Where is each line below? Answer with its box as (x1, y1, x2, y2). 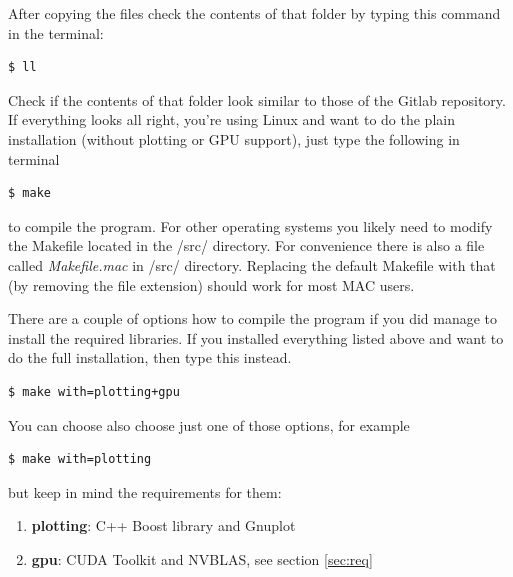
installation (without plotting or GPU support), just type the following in (8, 128, 460, 149)
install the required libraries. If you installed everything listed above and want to (8, 327, 504, 348)
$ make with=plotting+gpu (8, 384, 180, 399)
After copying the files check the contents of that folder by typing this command (8, 3, 501, 23)
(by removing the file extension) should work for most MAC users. (8, 274, 415, 295)
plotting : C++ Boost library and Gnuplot (31, 515, 296, 536)
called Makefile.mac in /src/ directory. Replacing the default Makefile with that (8, 254, 496, 275)
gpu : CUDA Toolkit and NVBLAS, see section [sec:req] (31, 548, 373, 569)
